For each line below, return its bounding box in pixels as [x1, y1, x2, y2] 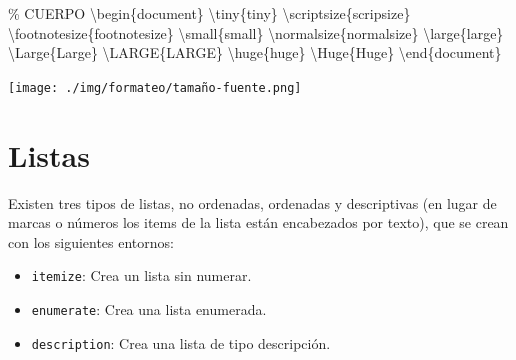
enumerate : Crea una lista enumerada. [31, 299, 267, 319]
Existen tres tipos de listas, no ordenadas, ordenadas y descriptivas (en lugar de [8, 192, 497, 213]
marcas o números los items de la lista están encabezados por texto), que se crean [8, 212, 509, 233]
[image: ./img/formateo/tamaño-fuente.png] [8, 80, 302, 95]
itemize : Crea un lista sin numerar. [31, 265, 252, 286]
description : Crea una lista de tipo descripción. [31, 332, 331, 353]
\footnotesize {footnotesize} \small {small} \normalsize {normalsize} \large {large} [8, 22, 504, 43]
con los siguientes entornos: [8, 231, 174, 252]
